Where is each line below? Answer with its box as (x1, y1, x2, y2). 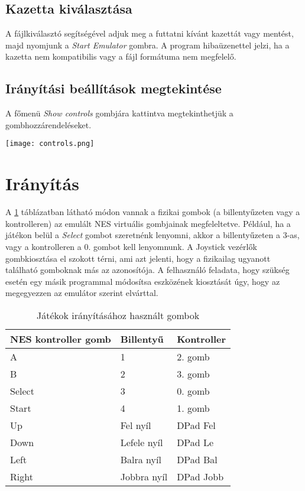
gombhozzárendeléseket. (5, 118, 92, 131)
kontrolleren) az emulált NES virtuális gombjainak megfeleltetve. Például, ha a (5, 217, 291, 229)
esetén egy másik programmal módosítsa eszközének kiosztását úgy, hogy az (5, 275, 280, 287)
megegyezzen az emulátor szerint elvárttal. (5, 287, 158, 299)
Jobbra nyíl (120, 469, 168, 483)
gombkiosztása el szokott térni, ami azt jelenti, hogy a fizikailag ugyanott (5, 252, 271, 264)
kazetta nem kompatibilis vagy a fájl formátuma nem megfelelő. (5, 50, 236, 63)
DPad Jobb (177, 469, 224, 483)
